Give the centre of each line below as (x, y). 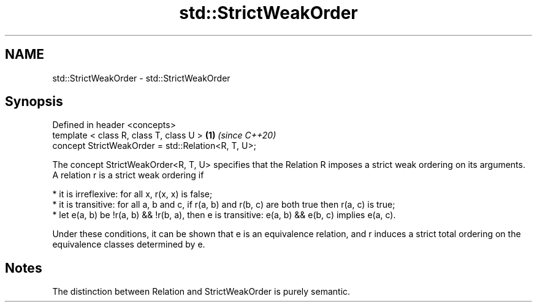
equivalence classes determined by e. (129, 244)
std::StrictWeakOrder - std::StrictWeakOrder (141, 78)
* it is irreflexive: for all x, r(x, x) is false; (132, 194)
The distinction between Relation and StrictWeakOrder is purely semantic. (201, 292)
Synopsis (34, 102)
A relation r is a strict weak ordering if (128, 175)
